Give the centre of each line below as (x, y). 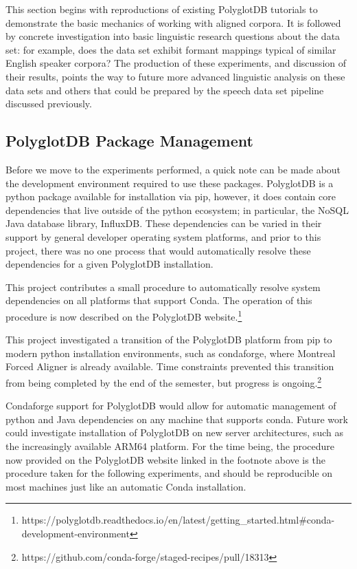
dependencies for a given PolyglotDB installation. (110, 264)
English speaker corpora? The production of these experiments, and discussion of (176, 63)
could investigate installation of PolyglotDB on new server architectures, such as (174, 432)
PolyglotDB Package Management (129, 141)
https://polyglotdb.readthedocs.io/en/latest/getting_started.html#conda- (178, 520)
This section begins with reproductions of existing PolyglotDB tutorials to (162, 9)
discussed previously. (49, 104)
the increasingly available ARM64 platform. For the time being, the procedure (170, 445)
